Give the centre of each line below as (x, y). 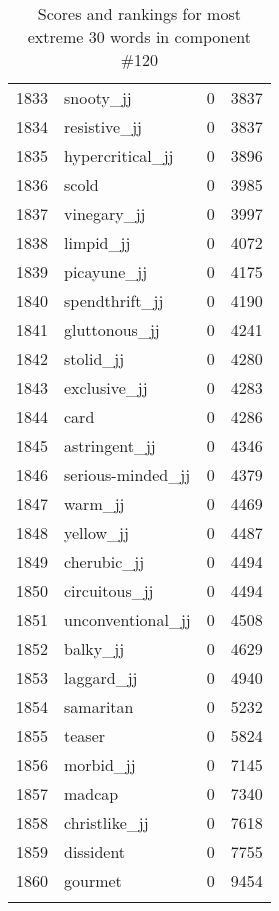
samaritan (99, 706)
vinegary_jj (105, 213)
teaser (85, 735)
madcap (91, 793)
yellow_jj (96, 532)
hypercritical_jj (119, 155)
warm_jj (94, 503)
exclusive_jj (106, 387)
